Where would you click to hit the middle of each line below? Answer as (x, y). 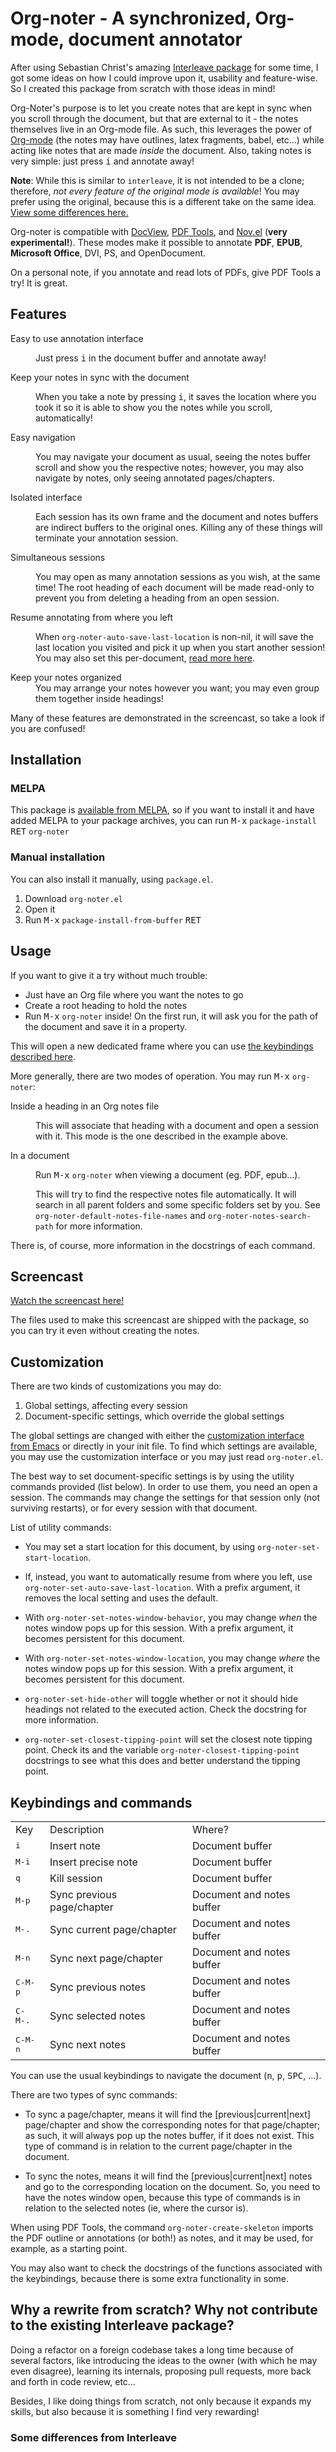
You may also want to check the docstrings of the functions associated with (166, 2268)
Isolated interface (46, 497)
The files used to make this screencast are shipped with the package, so (160, 1320)
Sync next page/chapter (106, 1958)
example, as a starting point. (69, 2248)
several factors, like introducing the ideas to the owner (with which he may (164, 2360)
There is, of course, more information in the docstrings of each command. (163, 1245)
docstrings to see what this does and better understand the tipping (162, 1761)
